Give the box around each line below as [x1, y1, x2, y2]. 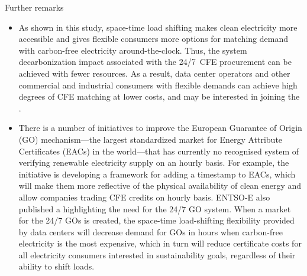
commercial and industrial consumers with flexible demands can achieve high [18, 78, 298, 91]
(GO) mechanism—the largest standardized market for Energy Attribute [18, 133, 283, 145]
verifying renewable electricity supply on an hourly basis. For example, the [18, 156, 289, 169]
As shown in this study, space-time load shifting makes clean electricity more [18, 21, 298, 33]
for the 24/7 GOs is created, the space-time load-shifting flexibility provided [18, 214, 295, 226]
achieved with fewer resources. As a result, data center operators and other [18, 67, 290, 79]
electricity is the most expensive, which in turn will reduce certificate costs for [18, 237, 302, 249]
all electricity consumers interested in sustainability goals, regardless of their [18, 248, 296, 261]
